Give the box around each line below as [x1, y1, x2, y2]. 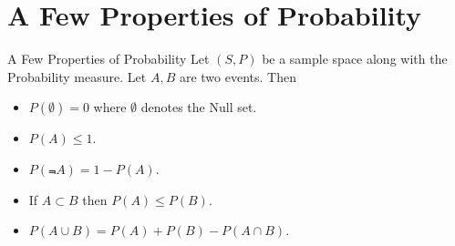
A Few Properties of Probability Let [7, 49, 210, 68]
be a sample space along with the [262, 49, 448, 68]
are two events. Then [179, 67, 296, 86]
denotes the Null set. [140, 97, 257, 117]
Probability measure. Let [7, 67, 147, 86]
